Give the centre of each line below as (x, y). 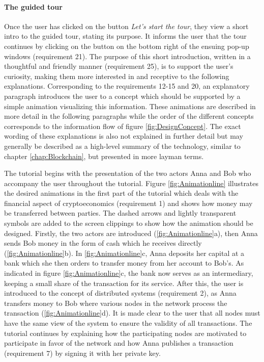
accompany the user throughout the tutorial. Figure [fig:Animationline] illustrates (131, 183)
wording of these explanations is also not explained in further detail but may (124, 136)
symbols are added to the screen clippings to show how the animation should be (129, 223)
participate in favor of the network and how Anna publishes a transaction (119, 343)
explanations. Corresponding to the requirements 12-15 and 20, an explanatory (127, 86)
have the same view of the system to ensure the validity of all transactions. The (128, 323)
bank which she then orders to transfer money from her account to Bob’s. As (124, 263)
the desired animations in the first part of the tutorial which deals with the (121, 193)
